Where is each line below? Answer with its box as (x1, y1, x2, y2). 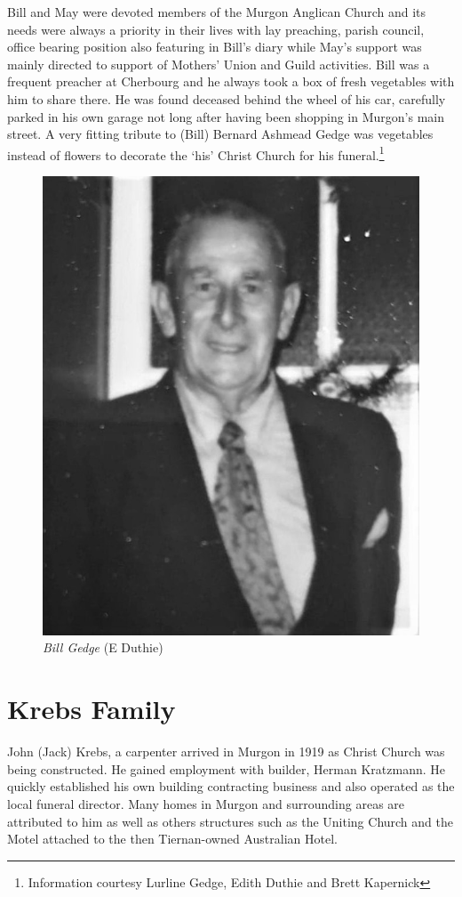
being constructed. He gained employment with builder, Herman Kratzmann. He (7, 759, 445, 778)
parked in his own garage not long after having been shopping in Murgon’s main (7, 107, 444, 125)
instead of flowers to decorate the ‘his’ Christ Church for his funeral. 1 (7, 142, 385, 164)
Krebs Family (7, 691, 176, 727)
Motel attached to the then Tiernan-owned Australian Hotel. (7, 829, 338, 848)
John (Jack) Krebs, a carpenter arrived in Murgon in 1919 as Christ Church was (7, 742, 445, 761)
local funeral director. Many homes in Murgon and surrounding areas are (7, 794, 405, 812)
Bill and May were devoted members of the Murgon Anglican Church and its (7, 3, 426, 20)
